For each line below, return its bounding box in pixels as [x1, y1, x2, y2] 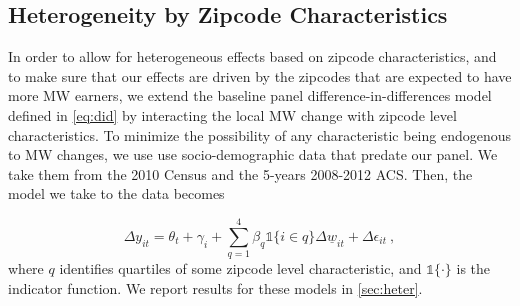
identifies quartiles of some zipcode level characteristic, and [59, 258, 422, 279]
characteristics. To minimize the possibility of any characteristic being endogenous [8, 124, 512, 145]
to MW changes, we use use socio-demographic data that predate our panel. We [8, 144, 498, 165]
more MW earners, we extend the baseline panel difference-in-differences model [8, 85, 492, 106]
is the [456, 258, 491, 279]
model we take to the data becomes [8, 183, 225, 204]
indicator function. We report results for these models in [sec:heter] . [8, 277, 423, 298]
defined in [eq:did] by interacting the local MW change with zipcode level [8, 104, 457, 125]
